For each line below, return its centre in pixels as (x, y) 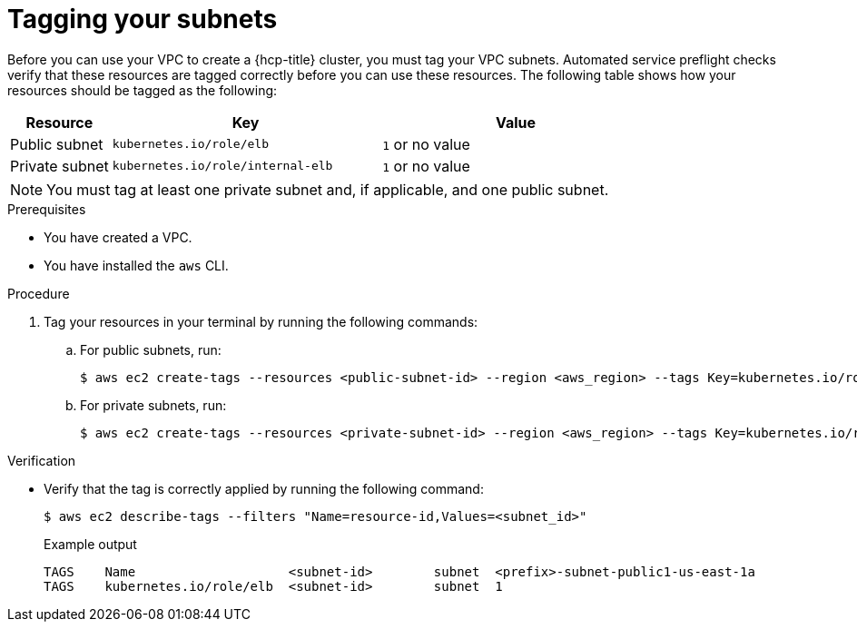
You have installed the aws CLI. (136, 265)
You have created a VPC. (118, 237)
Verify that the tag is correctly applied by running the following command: (264, 488)
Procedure (39, 293)
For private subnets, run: (153, 405)
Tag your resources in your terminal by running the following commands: (261, 321)
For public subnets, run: (151, 349)
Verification (42, 460)
